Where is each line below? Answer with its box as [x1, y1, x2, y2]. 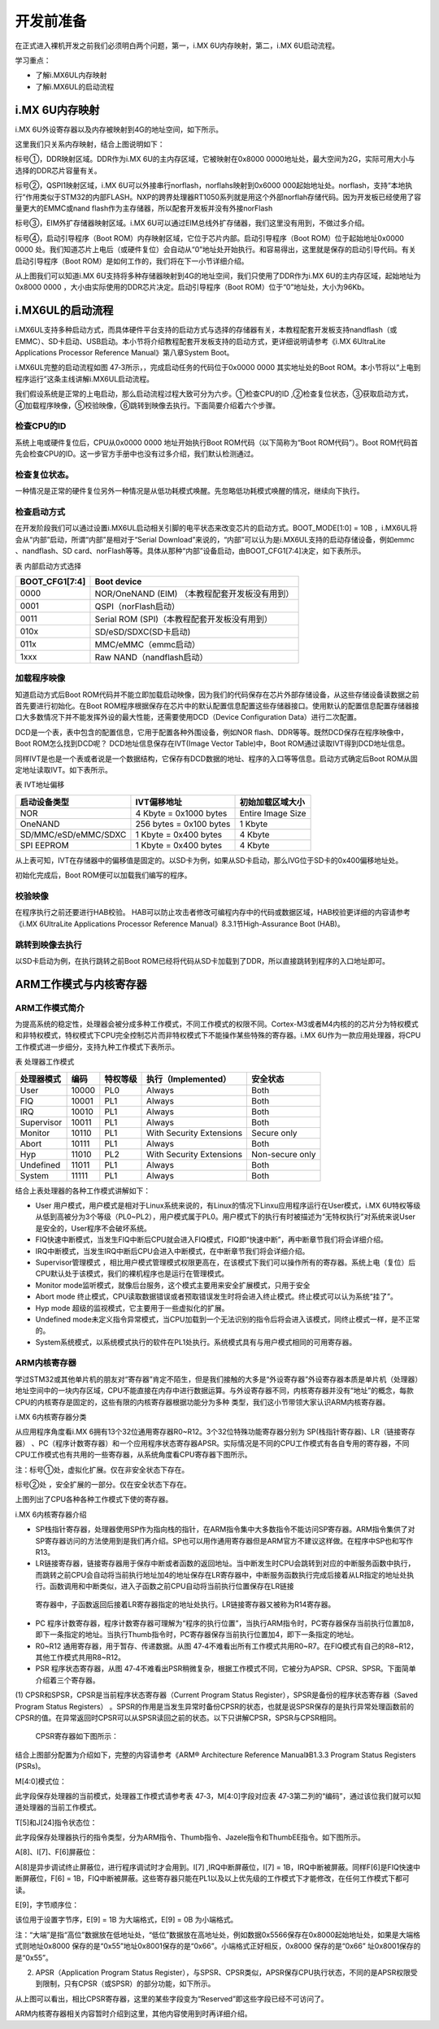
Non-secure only [251, 1148, 316, 1160]
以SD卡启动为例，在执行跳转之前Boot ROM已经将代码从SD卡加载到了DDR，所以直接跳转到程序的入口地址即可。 [15, 956, 390, 965]
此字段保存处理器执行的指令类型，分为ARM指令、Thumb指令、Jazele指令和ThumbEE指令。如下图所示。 [15, 1832, 366, 1842]
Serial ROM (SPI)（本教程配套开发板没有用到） [94, 613, 272, 625]
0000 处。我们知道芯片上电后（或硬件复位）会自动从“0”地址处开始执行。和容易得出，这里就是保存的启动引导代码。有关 [15, 245, 416, 255]
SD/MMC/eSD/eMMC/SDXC [20, 829, 127, 840]
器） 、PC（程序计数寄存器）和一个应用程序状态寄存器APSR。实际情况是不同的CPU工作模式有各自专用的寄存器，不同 [15, 1438, 410, 1448]
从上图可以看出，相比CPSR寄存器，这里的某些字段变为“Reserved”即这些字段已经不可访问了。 [15, 1993, 328, 2004]
